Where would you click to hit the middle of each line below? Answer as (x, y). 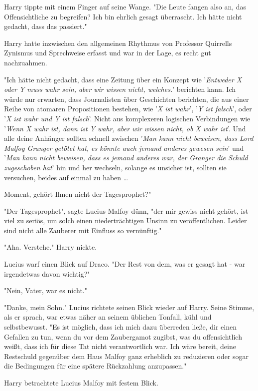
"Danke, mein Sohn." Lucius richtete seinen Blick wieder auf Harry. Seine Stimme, (129, 307)
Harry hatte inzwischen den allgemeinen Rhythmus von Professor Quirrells (118, 43)
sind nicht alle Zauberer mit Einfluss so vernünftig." (83, 230)
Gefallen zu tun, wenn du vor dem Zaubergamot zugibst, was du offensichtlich (123, 336)
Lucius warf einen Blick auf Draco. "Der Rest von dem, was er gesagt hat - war (125, 264)
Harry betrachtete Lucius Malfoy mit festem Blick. (81, 383)
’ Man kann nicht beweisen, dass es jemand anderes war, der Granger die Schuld (126, 158)
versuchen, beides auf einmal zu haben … (66, 177)
